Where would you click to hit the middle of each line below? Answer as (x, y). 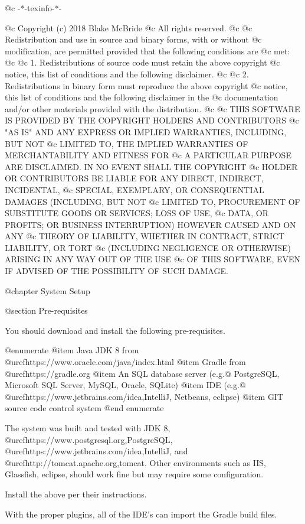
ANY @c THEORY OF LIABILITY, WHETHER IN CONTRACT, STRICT (145, 236)
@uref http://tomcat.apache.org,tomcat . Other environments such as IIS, (135, 462)
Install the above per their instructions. (76, 494)
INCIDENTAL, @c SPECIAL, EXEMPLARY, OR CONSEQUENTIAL (135, 189)
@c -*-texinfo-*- (33, 8)
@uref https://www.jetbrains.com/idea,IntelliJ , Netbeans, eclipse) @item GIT (144, 396)
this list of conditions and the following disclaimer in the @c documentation (142, 97)
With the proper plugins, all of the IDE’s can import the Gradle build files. (141, 514)
